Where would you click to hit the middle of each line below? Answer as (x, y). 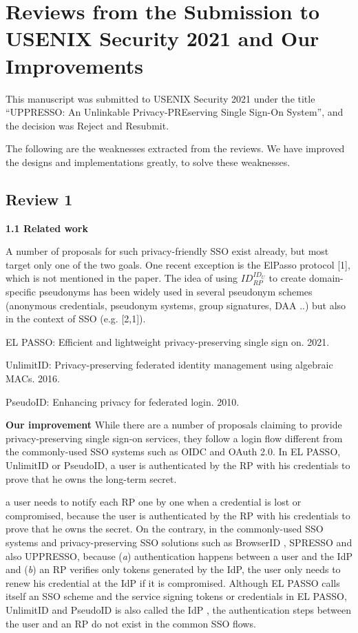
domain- (326, 278)
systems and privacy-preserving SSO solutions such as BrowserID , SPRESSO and (179, 542)
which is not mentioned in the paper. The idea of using (122, 278)
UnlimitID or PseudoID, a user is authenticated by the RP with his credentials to (178, 465)
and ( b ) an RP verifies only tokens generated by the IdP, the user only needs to (173, 569)
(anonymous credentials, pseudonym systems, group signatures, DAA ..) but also (176, 305)
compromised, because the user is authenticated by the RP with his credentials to (178, 515)
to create (287, 278)
